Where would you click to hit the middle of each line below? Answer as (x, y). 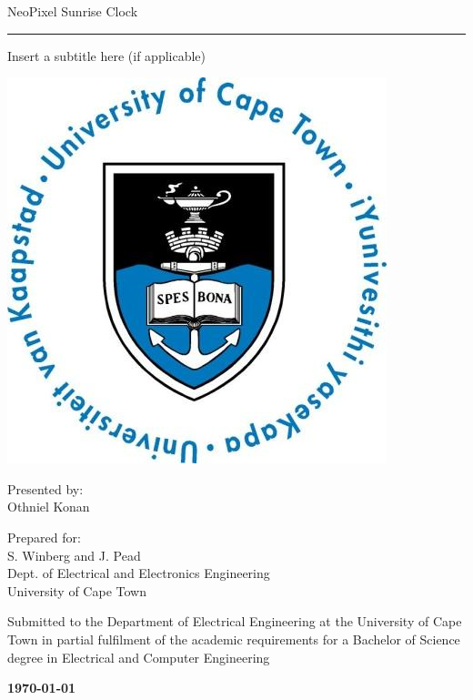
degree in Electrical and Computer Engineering (139, 657)
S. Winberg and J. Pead (74, 555)
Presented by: (45, 488)
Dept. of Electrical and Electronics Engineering (139, 573)
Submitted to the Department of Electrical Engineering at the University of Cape (235, 621)
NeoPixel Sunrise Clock (73, 11)
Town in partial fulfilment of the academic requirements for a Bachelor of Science (234, 639)
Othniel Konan (49, 507)
